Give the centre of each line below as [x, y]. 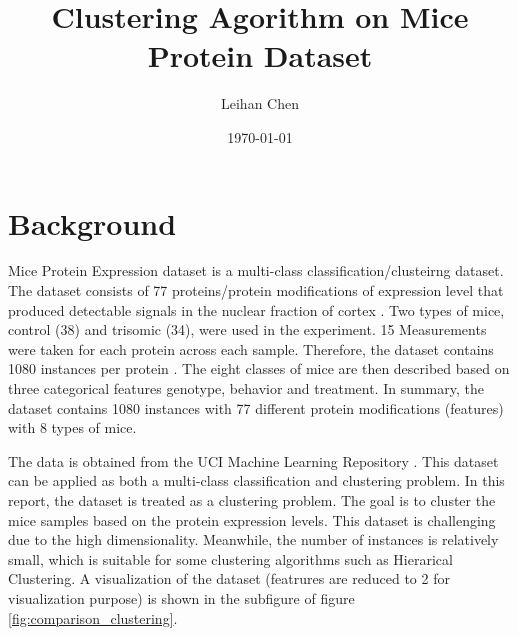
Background [92, 222]
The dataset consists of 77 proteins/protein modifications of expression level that [256, 290]
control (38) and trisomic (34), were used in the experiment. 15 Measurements [247, 329]
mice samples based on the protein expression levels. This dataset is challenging [252, 519]
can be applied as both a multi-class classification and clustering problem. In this [256, 480]
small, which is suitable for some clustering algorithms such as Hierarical [230, 558]
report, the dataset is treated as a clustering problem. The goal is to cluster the [252, 499]
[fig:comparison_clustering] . [93, 617]
